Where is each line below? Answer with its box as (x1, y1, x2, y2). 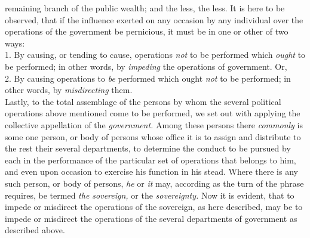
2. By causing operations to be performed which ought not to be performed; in (5, 72, 291, 84)
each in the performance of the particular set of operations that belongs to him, (5, 153, 296, 166)
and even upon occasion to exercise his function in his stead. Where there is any (5, 165, 298, 178)
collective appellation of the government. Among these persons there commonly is (5, 118, 303, 131)
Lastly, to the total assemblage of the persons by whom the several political (5, 95, 281, 107)
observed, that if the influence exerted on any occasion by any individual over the (5, 13, 303, 26)
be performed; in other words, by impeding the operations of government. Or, (5, 60, 287, 72)
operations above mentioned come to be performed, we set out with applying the (5, 107, 300, 119)
